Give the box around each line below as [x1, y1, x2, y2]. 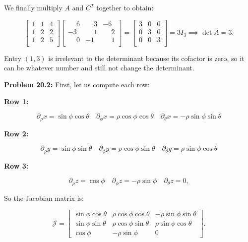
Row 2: [4, 128, 29, 138]
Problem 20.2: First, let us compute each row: [4, 79, 150, 89]
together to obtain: [96, 2, 154, 12]
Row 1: [4, 96, 29, 106]
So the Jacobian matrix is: [4, 192, 84, 203]
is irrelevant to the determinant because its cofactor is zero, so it [48, 53, 245, 63]
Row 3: [4, 160, 29, 171]
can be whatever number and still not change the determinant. [4, 62, 194, 73]
